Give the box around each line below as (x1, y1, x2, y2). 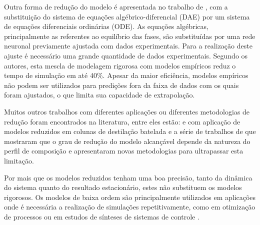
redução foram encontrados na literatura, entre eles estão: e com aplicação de (4, 116, 240, 126)
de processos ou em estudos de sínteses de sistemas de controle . (4, 211, 199, 221)
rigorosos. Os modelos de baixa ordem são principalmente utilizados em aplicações (4, 191, 256, 202)
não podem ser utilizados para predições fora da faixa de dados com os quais (4, 79, 239, 90)
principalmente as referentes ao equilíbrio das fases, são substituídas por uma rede (4, 30, 255, 41)
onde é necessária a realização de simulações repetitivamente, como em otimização (4, 201, 255, 212)
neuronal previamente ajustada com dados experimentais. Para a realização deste (4, 40, 252, 51)
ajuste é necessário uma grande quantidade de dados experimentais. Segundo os (4, 50, 248, 60)
